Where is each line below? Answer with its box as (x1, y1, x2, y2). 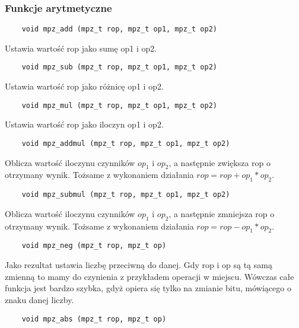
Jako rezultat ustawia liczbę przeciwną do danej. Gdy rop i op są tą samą (5, 259, 272, 271)
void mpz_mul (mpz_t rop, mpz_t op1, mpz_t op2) (21, 101, 217, 110)
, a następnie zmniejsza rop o (168, 207, 275, 219)
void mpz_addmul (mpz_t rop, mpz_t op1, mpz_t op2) (21, 139, 230, 148)
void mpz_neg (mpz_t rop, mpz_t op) (21, 241, 167, 250)
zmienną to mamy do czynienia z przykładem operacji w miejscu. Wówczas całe (5, 270, 294, 282)
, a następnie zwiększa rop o (168, 156, 271, 168)
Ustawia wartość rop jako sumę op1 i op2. (5, 42, 157, 54)
